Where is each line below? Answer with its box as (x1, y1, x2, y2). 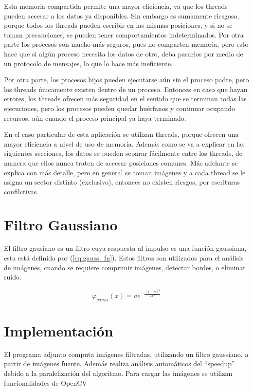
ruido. (4, 272, 21, 282)
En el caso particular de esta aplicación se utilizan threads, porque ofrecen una (4, 129, 239, 139)
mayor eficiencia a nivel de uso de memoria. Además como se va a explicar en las (4, 138, 245, 149)
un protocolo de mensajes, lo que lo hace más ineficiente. (4, 58, 173, 68)
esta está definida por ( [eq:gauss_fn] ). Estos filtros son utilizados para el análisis (4, 253, 244, 262)
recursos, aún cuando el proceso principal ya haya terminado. (4, 112, 186, 123)
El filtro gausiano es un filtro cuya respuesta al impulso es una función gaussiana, (4, 243, 247, 253)
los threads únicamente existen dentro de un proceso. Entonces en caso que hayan (4, 84, 248, 94)
